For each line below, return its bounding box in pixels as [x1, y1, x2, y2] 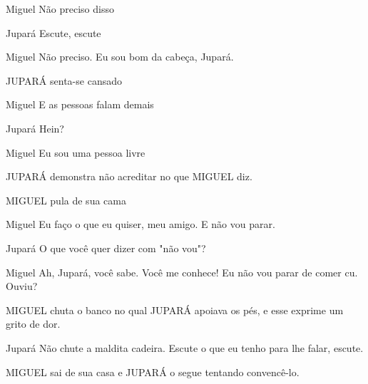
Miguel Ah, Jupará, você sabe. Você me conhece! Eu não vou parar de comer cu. [6, 264, 358, 279]
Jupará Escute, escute [6, 25, 101, 40]
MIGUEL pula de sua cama [6, 192, 126, 207]
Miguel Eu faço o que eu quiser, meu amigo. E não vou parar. [6, 217, 275, 232]
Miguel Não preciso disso [6, 1, 114, 16]
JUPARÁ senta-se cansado [6, 73, 122, 88]
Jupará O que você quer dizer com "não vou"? [6, 240, 206, 255]
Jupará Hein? [6, 120, 64, 135]
